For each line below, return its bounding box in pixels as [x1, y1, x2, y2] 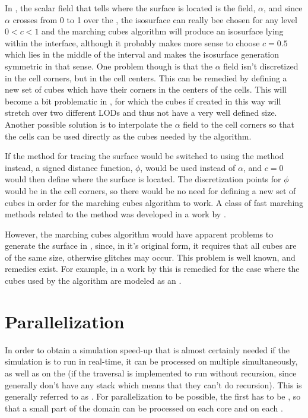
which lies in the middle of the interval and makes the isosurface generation [5, 48, 280, 61]
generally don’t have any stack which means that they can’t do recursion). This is [5, 378, 302, 391]
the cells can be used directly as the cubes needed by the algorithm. [5, 129, 252, 142]
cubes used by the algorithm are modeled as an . [5, 274, 182, 287]
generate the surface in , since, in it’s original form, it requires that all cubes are [5, 239, 297, 252]
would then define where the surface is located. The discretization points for [5, 173, 281, 185]
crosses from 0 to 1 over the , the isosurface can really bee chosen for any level [12, 13, 297, 26]
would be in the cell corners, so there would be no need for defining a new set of [5, 184, 296, 197]
